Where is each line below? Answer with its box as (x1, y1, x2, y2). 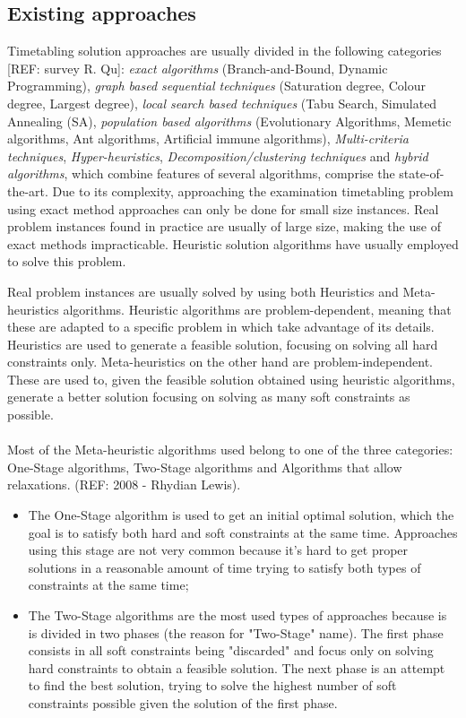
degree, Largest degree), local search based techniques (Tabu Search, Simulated (7, 93, 437, 112)
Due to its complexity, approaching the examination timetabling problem (52, 181, 453, 200)
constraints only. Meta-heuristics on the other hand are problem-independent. (7, 352, 433, 371)
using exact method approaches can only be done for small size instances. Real (7, 199, 439, 218)
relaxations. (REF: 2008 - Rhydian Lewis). (7, 475, 241, 494)
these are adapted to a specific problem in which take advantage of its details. (7, 317, 435, 336)
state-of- (399, 164, 444, 183)
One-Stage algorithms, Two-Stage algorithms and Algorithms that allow (7, 457, 402, 476)
